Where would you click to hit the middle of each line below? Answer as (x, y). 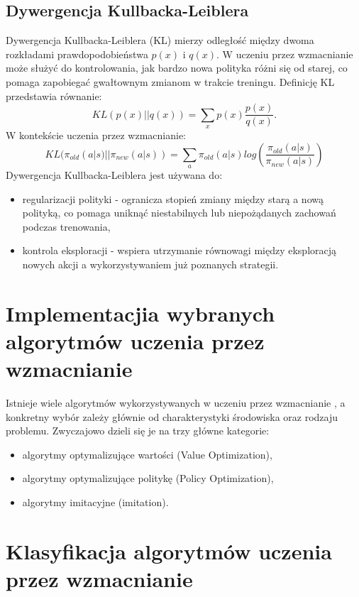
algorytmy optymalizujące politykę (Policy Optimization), (148, 478)
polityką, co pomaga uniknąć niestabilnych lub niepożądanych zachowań (179, 213)
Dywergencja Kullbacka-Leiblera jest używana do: (114, 175)
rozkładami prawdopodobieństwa (77, 54)
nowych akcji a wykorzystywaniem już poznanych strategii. (150, 264)
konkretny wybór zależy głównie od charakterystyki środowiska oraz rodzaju (172, 416)
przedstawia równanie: (54, 95)
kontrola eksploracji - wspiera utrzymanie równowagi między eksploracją (179, 250)
